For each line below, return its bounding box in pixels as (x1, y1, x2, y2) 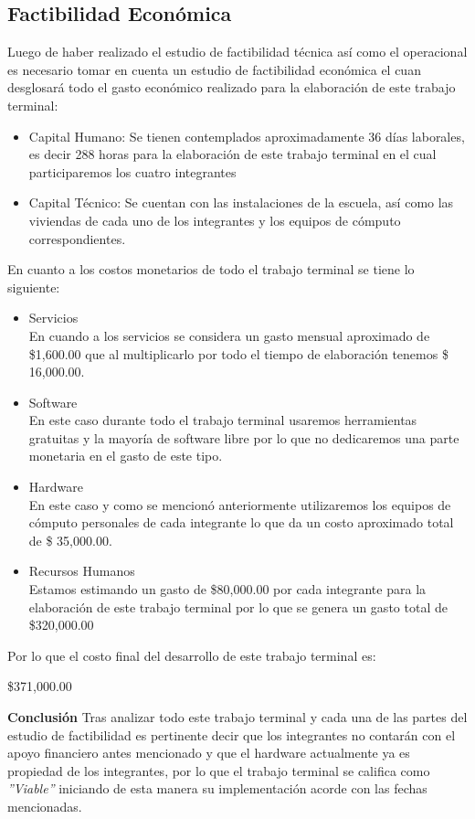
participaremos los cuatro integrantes (28, 162, 237, 181)
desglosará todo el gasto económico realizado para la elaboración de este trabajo (7, 78, 456, 97)
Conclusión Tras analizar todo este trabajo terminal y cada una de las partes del (7, 707, 468, 727)
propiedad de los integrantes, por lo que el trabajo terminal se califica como (7, 760, 430, 780)
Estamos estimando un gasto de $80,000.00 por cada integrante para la (28, 580, 427, 599)
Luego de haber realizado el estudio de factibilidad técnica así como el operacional (7, 42, 468, 61)
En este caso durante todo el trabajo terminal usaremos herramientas (28, 410, 417, 430)
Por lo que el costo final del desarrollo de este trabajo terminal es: (7, 645, 376, 665)
